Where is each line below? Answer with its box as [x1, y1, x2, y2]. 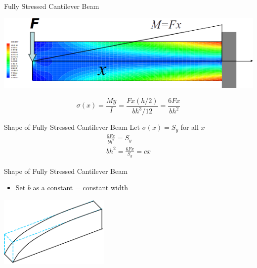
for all [180, 122, 199, 132]
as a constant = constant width [33, 182, 128, 193]
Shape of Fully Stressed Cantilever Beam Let [4, 122, 140, 132]
